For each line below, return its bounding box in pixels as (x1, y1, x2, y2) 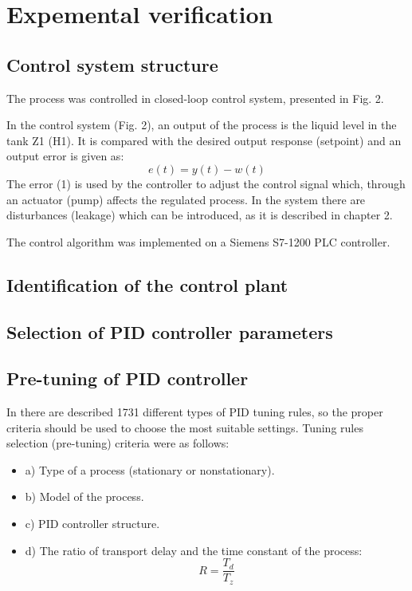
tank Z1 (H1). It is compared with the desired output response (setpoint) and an (6, 132, 402, 148)
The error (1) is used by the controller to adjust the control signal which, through (6, 175, 406, 191)
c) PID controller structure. (25, 515, 160, 532)
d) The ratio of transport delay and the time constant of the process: (25, 542, 363, 558)
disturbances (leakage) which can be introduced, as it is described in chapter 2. (6, 207, 393, 223)
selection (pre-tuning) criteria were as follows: (6, 435, 230, 451)
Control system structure (6, 52, 218, 77)
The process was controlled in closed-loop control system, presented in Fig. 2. (6, 89, 384, 106)
